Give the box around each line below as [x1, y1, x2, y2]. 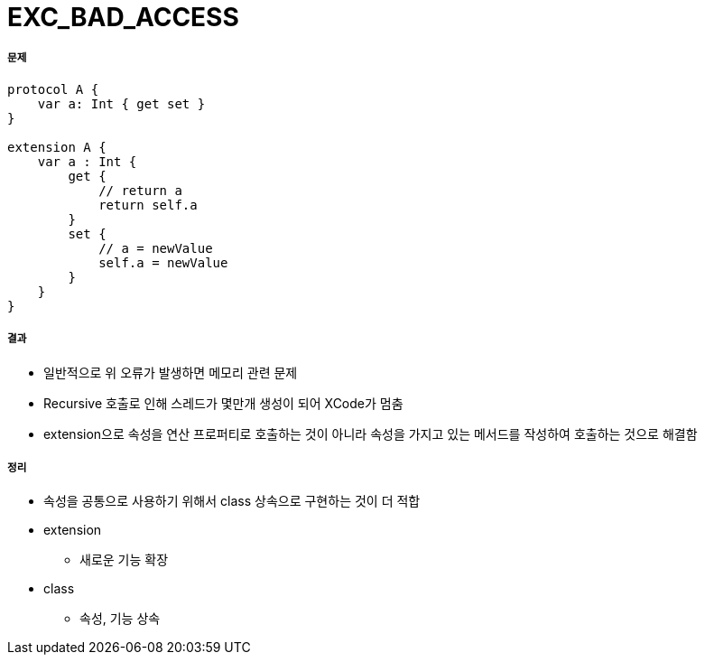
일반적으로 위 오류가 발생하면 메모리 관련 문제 [43, 364, 298, 380]
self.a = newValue [98, 255, 228, 270]
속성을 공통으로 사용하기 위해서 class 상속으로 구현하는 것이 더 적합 [43, 493, 421, 509]
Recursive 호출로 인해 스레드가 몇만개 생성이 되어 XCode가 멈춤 [43, 395, 404, 411]
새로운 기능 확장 [79, 552, 169, 568]
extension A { [7, 139, 107, 154]
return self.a [98, 197, 198, 212]
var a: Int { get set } [37, 96, 206, 111]
